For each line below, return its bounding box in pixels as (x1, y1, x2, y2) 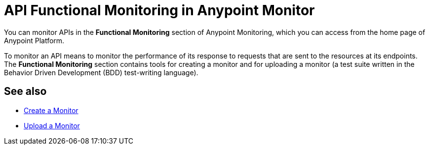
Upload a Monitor (24, 121, 80, 130)
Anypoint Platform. (4, 36, 65, 45)
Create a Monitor (24, 106, 78, 115)
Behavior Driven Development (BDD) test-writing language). (4, 68, 198, 77)
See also (4, 85, 47, 98)
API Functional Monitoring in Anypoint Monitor (4, 2, 315, 19)
